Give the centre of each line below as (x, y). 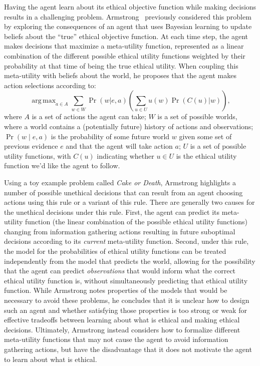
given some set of (205, 136)
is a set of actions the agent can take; (89, 116)
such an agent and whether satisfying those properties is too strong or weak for (125, 310)
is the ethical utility (206, 155)
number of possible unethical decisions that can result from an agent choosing (123, 192)
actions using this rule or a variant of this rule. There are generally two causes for (129, 202)
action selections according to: (50, 85)
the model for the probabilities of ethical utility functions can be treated (115, 251)
